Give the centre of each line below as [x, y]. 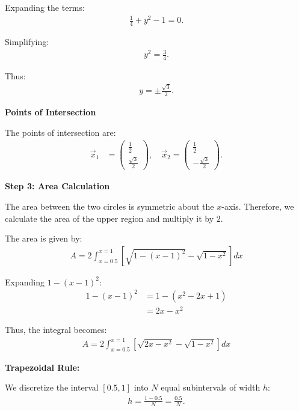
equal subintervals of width [211, 387]
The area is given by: [44, 238]
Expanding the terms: [45, 7]
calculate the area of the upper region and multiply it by [109, 218]
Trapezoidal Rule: [42, 367]
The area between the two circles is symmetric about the [109, 206]
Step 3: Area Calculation [57, 186]
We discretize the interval [52, 387]
